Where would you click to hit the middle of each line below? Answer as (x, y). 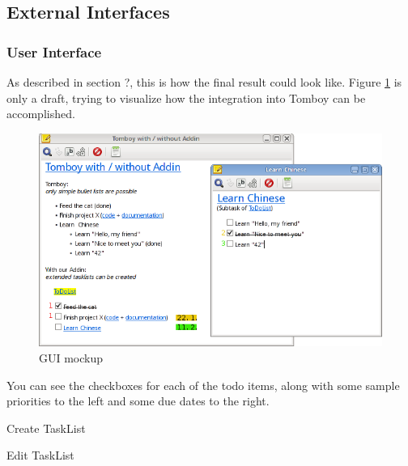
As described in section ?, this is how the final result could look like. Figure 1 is (204, 82)
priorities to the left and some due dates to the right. (138, 401)
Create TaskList (46, 428)
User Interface (54, 51)
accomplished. (41, 114)
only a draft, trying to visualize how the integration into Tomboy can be (186, 97)
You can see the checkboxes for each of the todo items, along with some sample (203, 385)
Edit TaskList (40, 455)
